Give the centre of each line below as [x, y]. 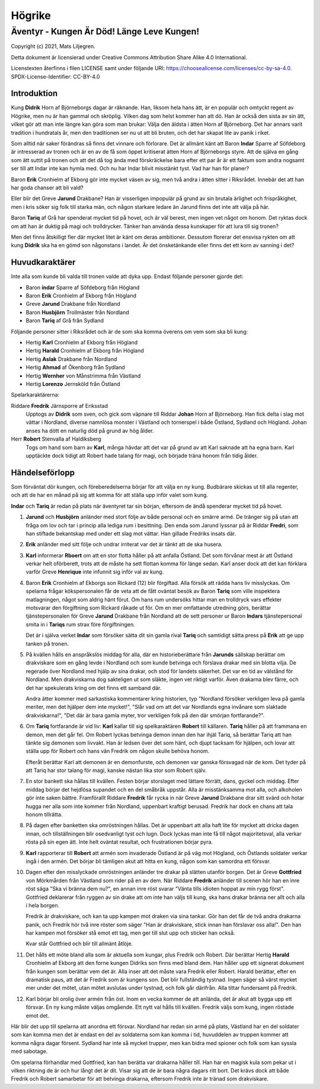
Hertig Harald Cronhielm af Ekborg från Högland [85, 351]
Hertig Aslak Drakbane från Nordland [71, 359]
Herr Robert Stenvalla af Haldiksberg [56, 439]
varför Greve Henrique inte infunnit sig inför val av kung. [95, 572]
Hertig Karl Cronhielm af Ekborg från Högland [82, 342]
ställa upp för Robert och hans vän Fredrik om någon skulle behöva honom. [118, 751]
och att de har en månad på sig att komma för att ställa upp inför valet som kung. [110, 495]
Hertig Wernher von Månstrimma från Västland [83, 376]
